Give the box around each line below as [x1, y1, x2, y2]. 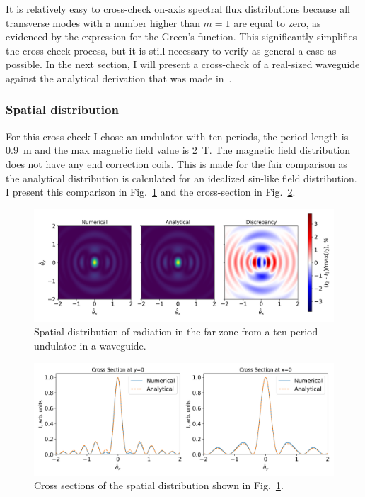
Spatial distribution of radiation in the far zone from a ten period [34, 324, 318, 339]
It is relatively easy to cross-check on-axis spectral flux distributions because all [6, 1, 350, 16]
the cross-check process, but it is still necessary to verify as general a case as [6, 43, 337, 57]
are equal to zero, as [233, 15, 321, 30]
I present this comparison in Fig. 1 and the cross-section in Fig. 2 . [6, 184, 296, 199]
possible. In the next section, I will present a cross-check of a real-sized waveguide [6, 57, 360, 72]
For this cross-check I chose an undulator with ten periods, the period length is [6, 128, 349, 143]
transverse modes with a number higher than [6, 15, 200, 30]
